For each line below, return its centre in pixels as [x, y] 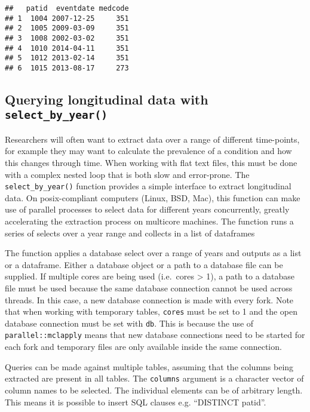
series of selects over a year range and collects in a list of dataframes [130, 233]
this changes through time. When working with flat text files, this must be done [151, 162]
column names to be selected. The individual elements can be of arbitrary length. [154, 390]
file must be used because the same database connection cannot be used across [149, 288]
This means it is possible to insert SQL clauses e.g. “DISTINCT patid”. [136, 402]
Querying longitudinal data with [107, 99]
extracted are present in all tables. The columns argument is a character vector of [154, 378]
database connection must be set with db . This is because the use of [129, 323]
